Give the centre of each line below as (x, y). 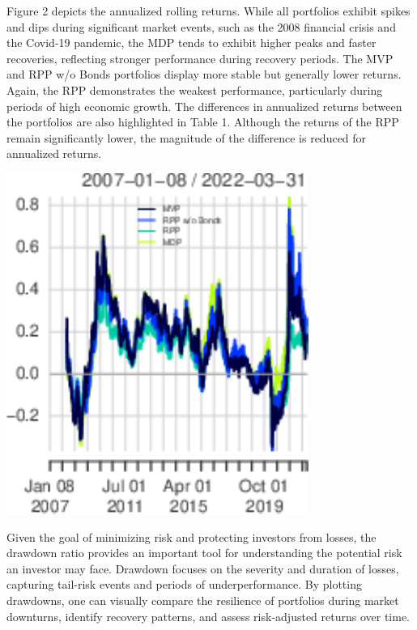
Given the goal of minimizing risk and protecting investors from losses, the (191, 536)
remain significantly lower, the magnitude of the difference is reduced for (187, 137)
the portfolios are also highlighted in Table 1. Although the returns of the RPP (203, 122)
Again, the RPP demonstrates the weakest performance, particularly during (195, 89)
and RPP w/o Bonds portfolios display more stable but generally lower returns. (204, 74)
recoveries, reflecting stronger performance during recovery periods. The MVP (200, 58)
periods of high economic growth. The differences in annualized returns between (204, 106)
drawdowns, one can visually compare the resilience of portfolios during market (203, 600)
